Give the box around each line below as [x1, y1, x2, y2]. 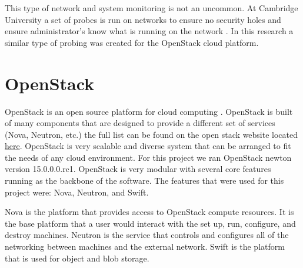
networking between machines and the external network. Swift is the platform [5, 240, 285, 253]
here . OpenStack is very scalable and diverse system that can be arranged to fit [5, 140, 291, 152]
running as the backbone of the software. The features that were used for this [5, 174, 284, 187]
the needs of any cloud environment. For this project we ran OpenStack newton [5, 151, 292, 163]
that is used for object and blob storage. [5, 252, 149, 264]
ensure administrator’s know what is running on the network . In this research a [5, 25, 294, 37]
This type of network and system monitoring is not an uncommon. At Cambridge [5, 2, 298, 14]
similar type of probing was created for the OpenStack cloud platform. [5, 36, 259, 48]
